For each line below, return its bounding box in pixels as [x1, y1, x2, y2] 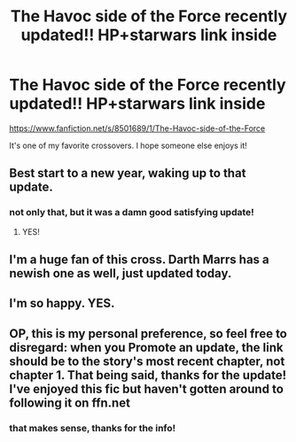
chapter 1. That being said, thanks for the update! [9, 368, 287, 383]
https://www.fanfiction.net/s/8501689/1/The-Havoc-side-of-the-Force [9, 122, 266, 134]
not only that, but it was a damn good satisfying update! [9, 206, 254, 219]
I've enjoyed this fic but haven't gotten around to [9, 381, 284, 396]
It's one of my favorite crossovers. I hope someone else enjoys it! [9, 140, 248, 151]
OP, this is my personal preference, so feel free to [9, 326, 288, 341]
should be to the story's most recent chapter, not [9, 353, 285, 368]
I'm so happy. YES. [9, 296, 115, 311]
